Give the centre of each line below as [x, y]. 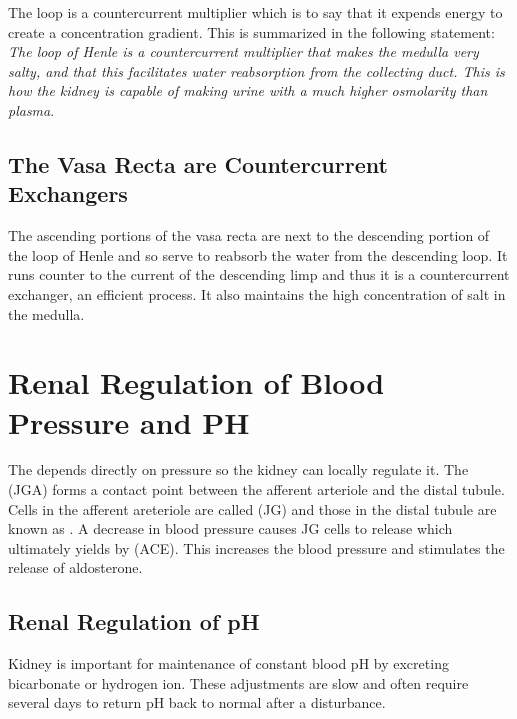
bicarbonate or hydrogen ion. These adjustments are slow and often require [238, 682]
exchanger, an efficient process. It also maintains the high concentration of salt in [257, 293]
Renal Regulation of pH [134, 621]
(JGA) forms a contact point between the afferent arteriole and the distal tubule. [256, 489]
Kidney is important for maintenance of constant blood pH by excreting [228, 663]
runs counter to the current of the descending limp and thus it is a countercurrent [259, 274]
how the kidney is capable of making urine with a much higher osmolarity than [248, 90]
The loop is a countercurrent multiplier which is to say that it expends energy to [255, 12]
